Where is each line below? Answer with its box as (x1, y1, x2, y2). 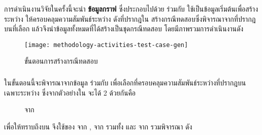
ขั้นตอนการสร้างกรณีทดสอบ (24, 56, 98, 66)
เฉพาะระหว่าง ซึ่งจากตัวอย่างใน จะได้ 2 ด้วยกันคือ (4, 87, 136, 98)
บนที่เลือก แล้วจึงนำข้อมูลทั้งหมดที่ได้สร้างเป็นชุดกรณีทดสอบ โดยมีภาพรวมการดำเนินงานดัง (4, 23, 244, 34)
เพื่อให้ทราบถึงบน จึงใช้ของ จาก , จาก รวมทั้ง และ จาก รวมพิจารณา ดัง (4, 121, 192, 131)
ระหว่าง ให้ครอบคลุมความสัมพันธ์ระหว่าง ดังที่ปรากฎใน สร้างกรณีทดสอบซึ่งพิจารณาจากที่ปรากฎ (4, 13, 256, 24)
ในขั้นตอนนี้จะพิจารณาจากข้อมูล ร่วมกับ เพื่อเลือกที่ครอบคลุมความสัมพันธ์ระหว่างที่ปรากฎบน (4, 77, 246, 87)
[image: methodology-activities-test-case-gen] (24, 41, 188, 49)
